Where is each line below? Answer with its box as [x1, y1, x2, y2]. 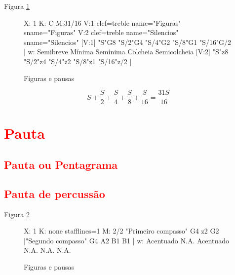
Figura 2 [4, 209, 30, 219]
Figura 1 [4, 1, 30, 11]
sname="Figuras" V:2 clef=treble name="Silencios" [24, 27, 179, 38]
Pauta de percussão [4, 186, 105, 201]
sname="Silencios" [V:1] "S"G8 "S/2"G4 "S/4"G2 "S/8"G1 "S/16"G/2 [24, 37, 232, 47]
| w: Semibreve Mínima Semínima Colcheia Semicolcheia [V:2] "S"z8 [24, 46, 229, 57]
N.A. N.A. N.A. [24, 245, 71, 255]
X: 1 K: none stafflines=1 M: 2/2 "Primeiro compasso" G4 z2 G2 [24, 226, 219, 236]
